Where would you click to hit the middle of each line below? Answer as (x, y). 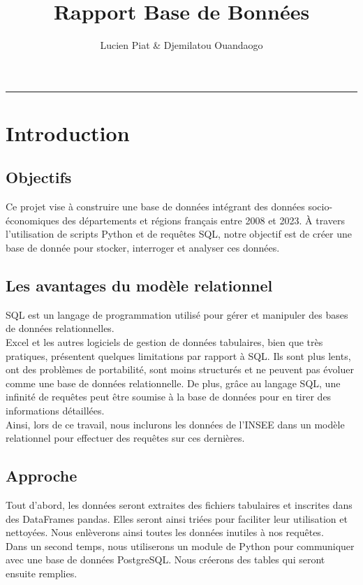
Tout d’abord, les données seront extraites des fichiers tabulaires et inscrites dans (179, 505)
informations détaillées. (55, 411)
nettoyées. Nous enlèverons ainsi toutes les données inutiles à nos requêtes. (165, 532)
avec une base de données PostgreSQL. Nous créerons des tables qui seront (165, 559)
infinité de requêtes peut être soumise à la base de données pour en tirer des (169, 397)
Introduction (68, 132)
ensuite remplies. (42, 573)
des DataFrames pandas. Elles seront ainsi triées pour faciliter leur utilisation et (177, 518)
